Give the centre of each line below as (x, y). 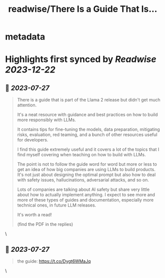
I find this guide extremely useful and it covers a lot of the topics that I (88, 149)
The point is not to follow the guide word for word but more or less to (87, 164)
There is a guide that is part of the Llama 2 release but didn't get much (89, 100)
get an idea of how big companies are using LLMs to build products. (86, 170)
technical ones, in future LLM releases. (57, 205)
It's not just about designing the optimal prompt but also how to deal (86, 175)
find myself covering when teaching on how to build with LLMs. (82, 155)
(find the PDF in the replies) (45, 224)
